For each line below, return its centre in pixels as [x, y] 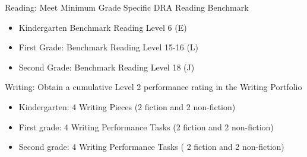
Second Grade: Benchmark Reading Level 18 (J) [107, 67]
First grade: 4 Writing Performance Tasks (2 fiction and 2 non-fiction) [146, 126]
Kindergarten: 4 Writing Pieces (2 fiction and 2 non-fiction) [127, 106]
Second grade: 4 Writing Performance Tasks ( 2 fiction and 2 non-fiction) [151, 147]
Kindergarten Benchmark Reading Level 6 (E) [103, 27]
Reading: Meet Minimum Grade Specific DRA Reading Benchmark [127, 7]
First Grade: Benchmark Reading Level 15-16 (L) [109, 47]
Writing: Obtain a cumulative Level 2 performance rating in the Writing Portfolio [153, 87]
